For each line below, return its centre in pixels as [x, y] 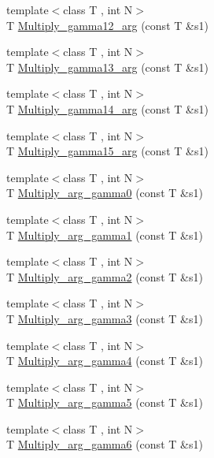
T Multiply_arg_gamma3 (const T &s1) [105, 318]
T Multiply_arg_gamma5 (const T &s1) [105, 402]
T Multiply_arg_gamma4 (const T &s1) [105, 361]
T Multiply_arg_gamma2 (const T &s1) [105, 276]
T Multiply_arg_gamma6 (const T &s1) [105, 444]
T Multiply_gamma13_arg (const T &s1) [107, 67]
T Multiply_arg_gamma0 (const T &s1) [105, 193]
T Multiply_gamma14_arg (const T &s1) [107, 108]
